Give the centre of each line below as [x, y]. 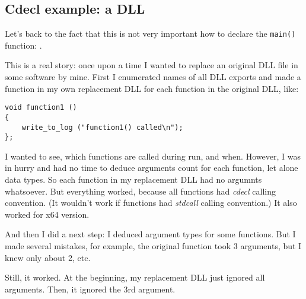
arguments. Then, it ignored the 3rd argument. [90, 289]
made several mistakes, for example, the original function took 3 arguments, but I [153, 246]
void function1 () [41, 108]
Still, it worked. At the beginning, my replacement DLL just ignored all [135, 277]
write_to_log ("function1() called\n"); [102, 127]
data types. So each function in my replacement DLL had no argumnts [133, 179]
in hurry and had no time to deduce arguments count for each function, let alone [152, 168]
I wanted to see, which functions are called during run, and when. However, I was [153, 156]
